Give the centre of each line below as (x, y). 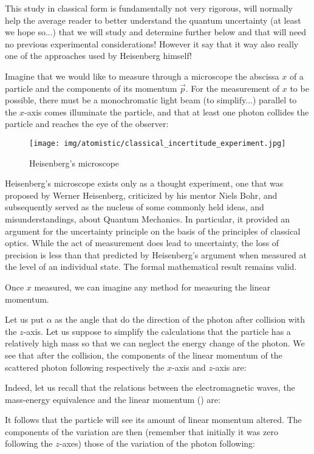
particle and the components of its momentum (91, 88)
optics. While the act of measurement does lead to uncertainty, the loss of (142, 243)
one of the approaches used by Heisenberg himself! (98, 56)
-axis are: (229, 367)
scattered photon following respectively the (85, 367)
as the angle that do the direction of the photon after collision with (180, 319)
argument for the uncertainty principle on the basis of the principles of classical (153, 231)
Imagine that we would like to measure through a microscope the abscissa (142, 76)
